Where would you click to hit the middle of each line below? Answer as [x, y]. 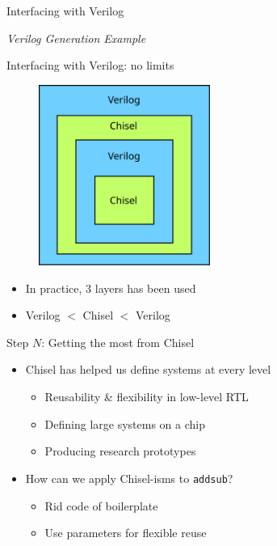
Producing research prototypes [120, 451]
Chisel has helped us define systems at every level [148, 369]
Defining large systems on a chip [125, 423]
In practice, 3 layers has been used [111, 288]
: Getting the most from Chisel [118, 342]
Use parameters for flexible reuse [126, 533]
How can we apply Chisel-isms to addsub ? [129, 478]
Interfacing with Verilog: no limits [90, 65]
